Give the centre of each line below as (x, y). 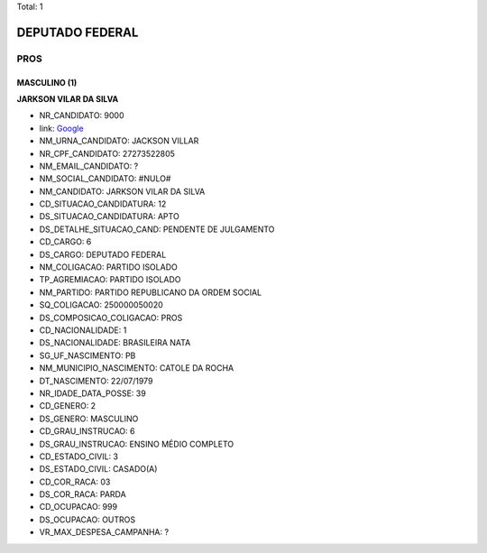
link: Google (62, 128)
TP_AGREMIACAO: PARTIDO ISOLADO (110, 280)
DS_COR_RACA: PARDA (83, 494)
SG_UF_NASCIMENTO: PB (87, 355)
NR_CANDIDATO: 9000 (82, 115)
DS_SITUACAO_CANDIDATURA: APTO (109, 217)
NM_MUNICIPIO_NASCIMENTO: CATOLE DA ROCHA (137, 368)
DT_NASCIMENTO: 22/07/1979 (96, 381)
